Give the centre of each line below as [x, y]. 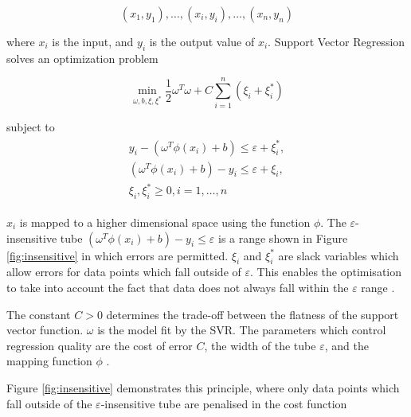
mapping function [49, 361]
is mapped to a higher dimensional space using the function [165, 222]
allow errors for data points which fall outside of [124, 272]
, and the [346, 345]
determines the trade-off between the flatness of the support [252, 314]
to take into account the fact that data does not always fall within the [178, 288]
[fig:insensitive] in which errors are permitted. [117, 255]
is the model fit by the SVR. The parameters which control [242, 330]
